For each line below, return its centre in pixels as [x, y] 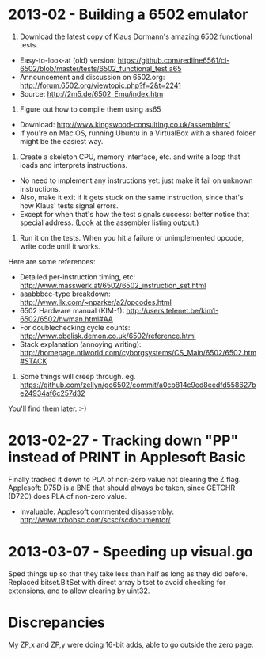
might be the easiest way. [61, 141]
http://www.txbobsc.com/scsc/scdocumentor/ [95, 519]
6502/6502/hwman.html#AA [66, 319]
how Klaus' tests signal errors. [69, 205]
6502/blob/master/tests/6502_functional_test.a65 [100, 68]
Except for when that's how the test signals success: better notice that [134, 214]
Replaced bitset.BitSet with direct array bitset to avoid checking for [117, 582]
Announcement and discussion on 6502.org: [92, 77]
